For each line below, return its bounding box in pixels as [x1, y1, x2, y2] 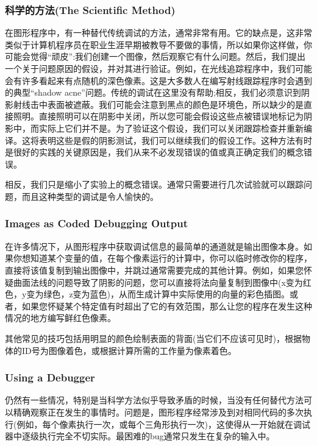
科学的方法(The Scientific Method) [5, 2, 176, 17]
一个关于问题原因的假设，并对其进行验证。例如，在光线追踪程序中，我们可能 [5, 62, 312, 74]
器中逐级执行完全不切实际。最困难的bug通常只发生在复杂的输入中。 [5, 430, 275, 442]
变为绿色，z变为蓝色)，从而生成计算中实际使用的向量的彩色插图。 [26, 288, 290, 300]
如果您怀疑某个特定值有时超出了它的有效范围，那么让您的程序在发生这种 [21, 299, 312, 312]
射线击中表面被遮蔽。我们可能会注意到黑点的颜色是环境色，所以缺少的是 [13, 97, 304, 110]
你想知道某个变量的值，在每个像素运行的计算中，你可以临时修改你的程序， [13, 252, 312, 264]
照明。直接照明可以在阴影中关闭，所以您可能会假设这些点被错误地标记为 [13, 110, 304, 122]
